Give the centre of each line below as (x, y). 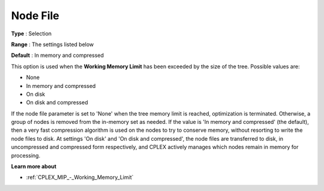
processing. (26, 155)
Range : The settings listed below (52, 44)
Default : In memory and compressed (58, 55)
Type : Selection (31, 34)
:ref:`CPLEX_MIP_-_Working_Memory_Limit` (80, 177)
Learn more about (34, 166)
